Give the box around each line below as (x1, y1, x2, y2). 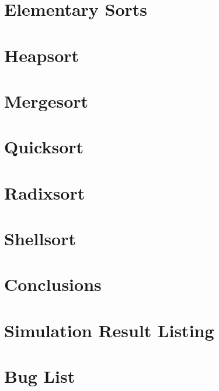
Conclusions (4, 272, 102, 296)
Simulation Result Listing (4, 318, 214, 342)
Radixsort (4, 180, 85, 204)
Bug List (4, 364, 75, 388)
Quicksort (4, 135, 84, 159)
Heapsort (4, 43, 79, 67)
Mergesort (4, 88, 89, 112)
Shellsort (4, 227, 77, 251)
